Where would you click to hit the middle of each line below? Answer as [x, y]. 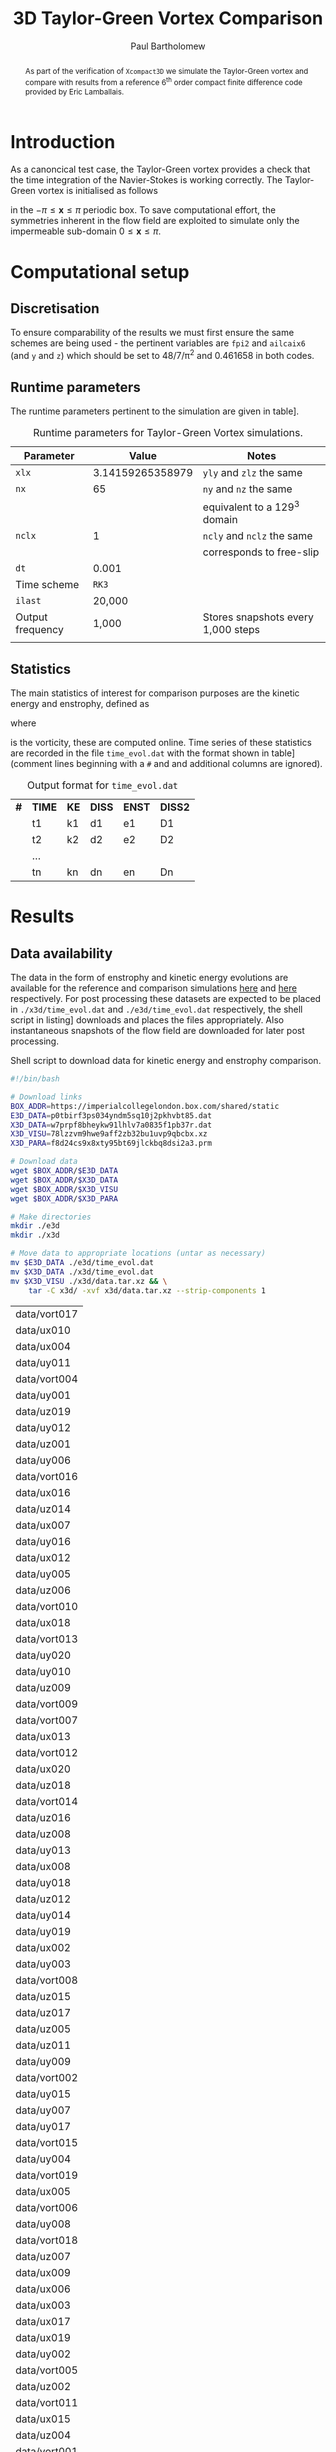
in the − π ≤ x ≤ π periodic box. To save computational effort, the [143, 210]
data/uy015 [43, 2094]
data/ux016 [43, 1492]
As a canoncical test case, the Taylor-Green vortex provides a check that [160, 169]
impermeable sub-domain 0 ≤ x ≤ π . [86, 231]
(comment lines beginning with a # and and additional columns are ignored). [166, 764]
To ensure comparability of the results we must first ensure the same [152, 333]
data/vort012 [46, 1752]
